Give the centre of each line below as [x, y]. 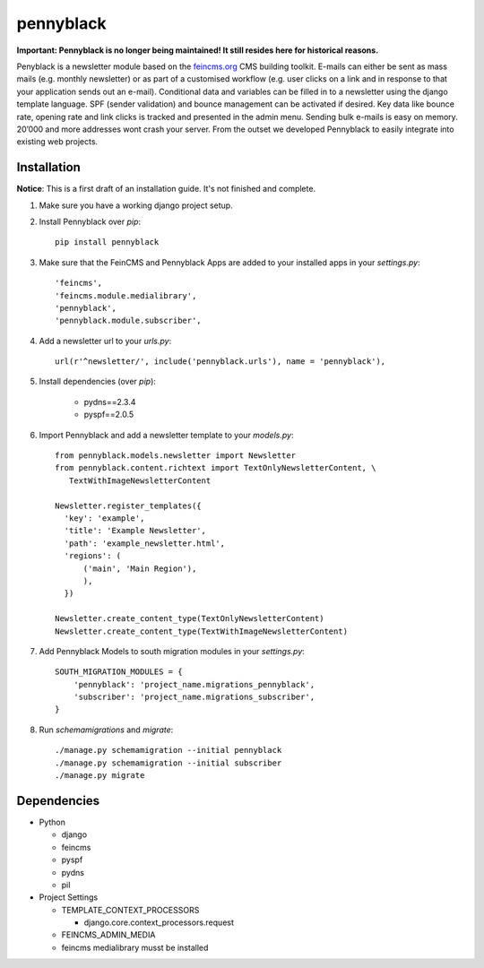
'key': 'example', [104, 519]
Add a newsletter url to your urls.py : [105, 341]
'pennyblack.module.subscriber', [128, 321]
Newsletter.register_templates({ [128, 506]
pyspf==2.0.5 [109, 415]
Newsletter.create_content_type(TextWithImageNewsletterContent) [202, 631]
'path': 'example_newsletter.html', [145, 543]
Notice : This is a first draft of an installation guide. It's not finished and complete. [166, 189]
